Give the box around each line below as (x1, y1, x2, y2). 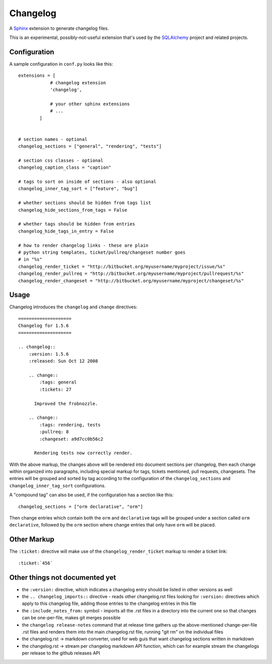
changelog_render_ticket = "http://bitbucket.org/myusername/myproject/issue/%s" (18, 263, 226, 269)
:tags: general (39, 380, 77, 385)
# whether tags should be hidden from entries (18, 221, 135, 227)
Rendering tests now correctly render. (34, 450, 133, 456)
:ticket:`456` (18, 560, 53, 566)
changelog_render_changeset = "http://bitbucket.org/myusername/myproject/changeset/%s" (18, 278, 244, 283)
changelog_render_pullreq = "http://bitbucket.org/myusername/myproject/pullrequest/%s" (18, 271, 244, 276)
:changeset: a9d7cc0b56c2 (39, 436, 103, 442)
